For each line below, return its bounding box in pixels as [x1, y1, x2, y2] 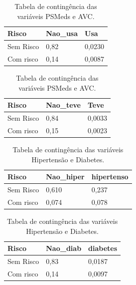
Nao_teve [46, 100, 81, 110]
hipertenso [91, 171, 129, 182]
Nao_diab [46, 243, 82, 253]
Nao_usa [46, 28, 78, 39]
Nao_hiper [46, 171, 85, 182]
